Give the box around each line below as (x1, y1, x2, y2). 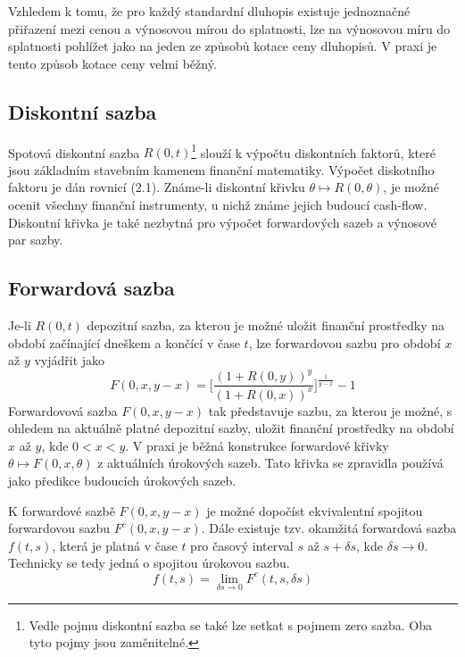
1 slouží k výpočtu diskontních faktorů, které (191, 140, 436, 162)
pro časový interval (190, 536, 294, 554)
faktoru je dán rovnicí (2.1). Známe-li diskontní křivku (8, 178, 305, 196)
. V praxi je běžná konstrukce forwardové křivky (125, 436, 389, 454)
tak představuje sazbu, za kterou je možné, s (208, 401, 453, 420)
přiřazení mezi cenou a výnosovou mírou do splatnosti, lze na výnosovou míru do (8, 19, 451, 37)
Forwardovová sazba (8, 401, 118, 420)
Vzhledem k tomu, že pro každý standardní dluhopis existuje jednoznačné (8, 2, 411, 20)
